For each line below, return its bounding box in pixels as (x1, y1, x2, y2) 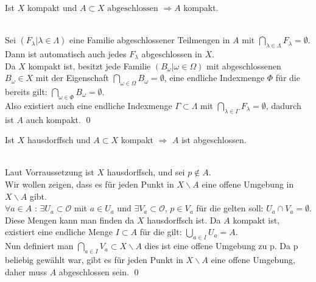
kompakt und (27, 1, 77, 13)
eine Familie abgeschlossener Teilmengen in (69, 33, 230, 46)
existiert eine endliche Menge (5, 225, 113, 238)
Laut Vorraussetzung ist (5, 166, 94, 178)
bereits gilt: (5, 85, 47, 97)
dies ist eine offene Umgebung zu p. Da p (144, 239, 298, 252)
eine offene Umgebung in (202, 177, 294, 190)
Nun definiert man (5, 239, 74, 252)
